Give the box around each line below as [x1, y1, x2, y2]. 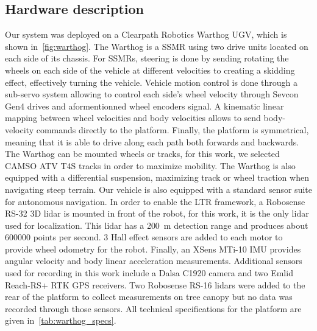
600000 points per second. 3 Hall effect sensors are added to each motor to [5, 231, 283, 243]
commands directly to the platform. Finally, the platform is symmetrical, [36, 123, 309, 136]
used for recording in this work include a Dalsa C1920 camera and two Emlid [5, 267, 293, 279]
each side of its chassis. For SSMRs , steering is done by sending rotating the [5, 52, 289, 64]
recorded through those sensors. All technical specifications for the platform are [5, 302, 302, 315]
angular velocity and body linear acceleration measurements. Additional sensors [5, 254, 302, 267]
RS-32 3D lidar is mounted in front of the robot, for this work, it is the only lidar [5, 207, 309, 220]
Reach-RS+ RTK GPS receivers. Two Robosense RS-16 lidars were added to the [5, 278, 305, 291]
